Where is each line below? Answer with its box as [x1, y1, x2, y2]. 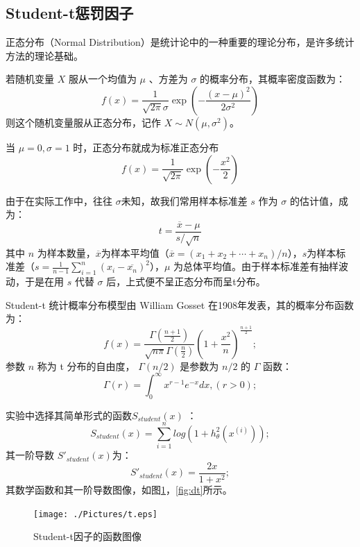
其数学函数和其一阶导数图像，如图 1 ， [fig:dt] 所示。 [6, 482, 232, 496]
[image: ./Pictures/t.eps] [33, 509, 157, 519]
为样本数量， [37, 245, 96, 260]
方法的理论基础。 [6, 48, 83, 62]
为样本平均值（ [101, 245, 169, 260]
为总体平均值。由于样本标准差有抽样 [173, 259, 339, 273]
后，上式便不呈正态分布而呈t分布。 [106, 274, 266, 289]
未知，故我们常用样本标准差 [121, 193, 248, 208]
